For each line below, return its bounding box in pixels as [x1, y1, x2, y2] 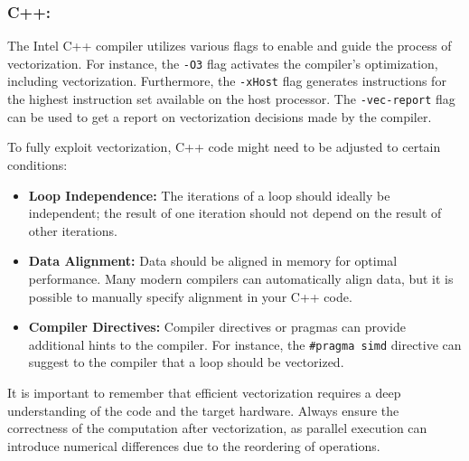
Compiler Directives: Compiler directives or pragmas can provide [28, 317, 406, 336]
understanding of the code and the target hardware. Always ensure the [7, 400, 399, 419]
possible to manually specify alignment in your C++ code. [28, 287, 352, 306]
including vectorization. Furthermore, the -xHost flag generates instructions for [7, 71, 446, 90]
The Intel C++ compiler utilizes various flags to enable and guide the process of [7, 36, 452, 55]
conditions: [7, 155, 68, 174]
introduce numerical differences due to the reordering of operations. [7, 436, 380, 455]
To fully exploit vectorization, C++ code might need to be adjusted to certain [7, 137, 441, 156]
